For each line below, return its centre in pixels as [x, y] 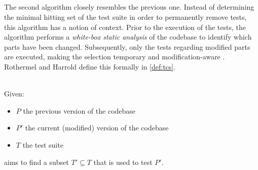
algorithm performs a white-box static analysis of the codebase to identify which [128, 37]
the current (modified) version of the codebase [97, 128]
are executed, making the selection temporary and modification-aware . [115, 57]
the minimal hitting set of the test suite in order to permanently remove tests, [125, 16]
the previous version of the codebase [79, 110]
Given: [14, 94]
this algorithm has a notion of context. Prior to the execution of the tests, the [125, 27]
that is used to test [123, 162]
